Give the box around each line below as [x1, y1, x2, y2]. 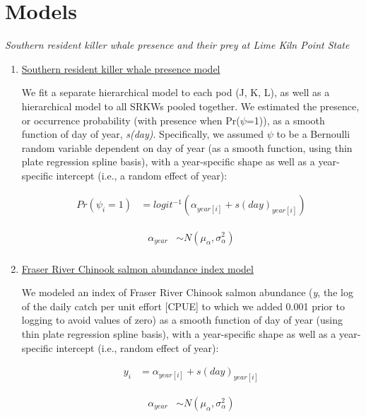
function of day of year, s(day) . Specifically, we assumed [21, 127, 264, 141]
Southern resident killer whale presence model [21, 61, 220, 76]
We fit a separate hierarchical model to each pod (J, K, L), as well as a [21, 85, 330, 100]
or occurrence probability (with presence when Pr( [21, 112, 240, 127]
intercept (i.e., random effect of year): [56, 340, 219, 355]
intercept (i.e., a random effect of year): [56, 168, 228, 182]
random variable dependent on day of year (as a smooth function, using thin [21, 140, 353, 155]
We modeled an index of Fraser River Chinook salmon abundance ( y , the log [21, 285, 353, 300]
